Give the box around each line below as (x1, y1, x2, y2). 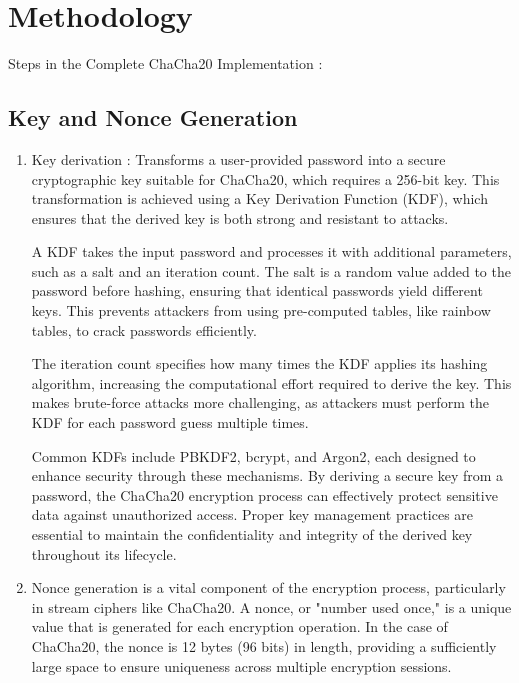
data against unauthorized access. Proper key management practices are (31, 504, 474, 525)
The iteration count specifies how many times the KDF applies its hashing (31, 353, 488, 374)
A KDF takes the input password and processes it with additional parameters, (31, 241, 512, 262)
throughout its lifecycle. (31, 543, 177, 564)
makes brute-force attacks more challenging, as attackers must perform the (31, 392, 489, 413)
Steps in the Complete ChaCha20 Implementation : (8, 53, 323, 74)
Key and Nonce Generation (8, 102, 298, 133)
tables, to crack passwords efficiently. (31, 319, 257, 340)
